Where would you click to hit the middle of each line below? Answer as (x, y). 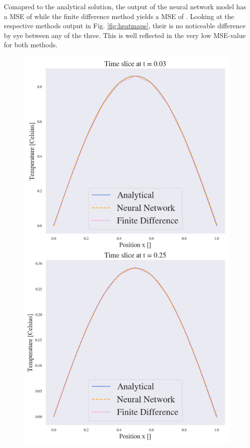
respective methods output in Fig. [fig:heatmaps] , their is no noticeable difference (125, 26)
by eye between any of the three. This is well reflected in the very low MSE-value (125, 35)
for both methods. (31, 45)
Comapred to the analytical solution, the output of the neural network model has (125, 6)
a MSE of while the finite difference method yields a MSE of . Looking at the (119, 16)
